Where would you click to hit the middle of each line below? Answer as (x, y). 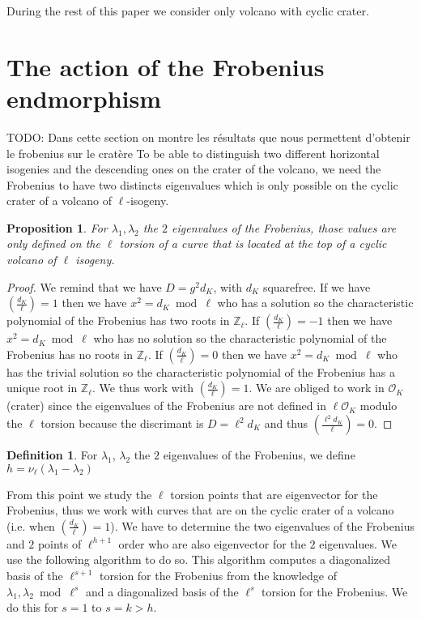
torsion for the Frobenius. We (335, 591)
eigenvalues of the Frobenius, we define (259, 455)
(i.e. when (31, 525)
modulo (378, 406)
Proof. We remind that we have (84, 286)
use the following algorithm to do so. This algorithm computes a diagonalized (199, 559)
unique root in (42, 388)
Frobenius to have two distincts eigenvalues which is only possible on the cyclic (202, 184)
